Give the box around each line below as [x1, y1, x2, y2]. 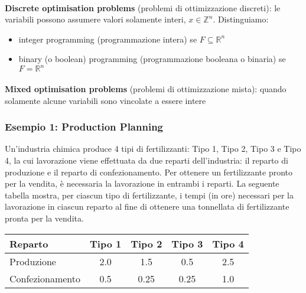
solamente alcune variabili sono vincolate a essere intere [5, 94, 206, 106]
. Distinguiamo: [213, 13, 269, 25]
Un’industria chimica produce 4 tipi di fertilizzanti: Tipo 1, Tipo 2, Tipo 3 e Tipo [5, 142, 301, 155]
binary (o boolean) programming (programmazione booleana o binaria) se [18, 53, 286, 65]
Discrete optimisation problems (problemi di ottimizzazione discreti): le [5, 1, 281, 14]
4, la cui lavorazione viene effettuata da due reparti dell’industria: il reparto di [5, 154, 288, 167]
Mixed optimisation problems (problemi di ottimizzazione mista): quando [5, 83, 287, 95]
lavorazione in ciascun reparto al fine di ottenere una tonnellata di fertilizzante [5, 200, 289, 213]
